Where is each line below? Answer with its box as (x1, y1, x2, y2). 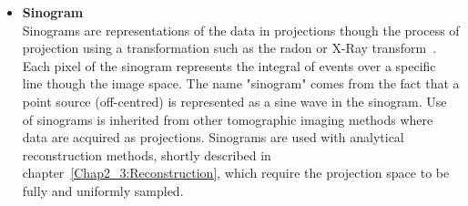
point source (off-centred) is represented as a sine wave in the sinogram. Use (22, 91, 447, 110)
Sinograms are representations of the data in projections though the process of (22, 20, 460, 39)
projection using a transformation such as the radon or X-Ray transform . (22, 38, 437, 57)
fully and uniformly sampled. (22, 180, 184, 200)
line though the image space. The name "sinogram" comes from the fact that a (22, 74, 460, 93)
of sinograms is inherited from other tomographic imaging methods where (22, 109, 433, 129)
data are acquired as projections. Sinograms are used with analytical (22, 128, 404, 147)
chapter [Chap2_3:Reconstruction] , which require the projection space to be (22, 163, 450, 182)
